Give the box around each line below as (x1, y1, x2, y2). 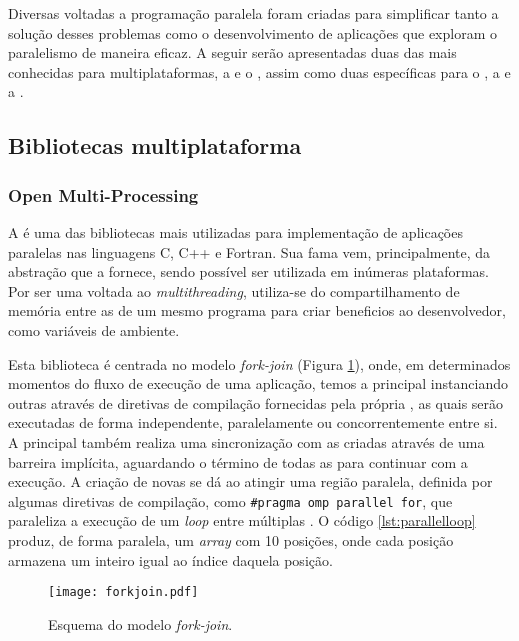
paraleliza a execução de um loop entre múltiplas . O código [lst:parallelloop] (8, 510, 476, 531)
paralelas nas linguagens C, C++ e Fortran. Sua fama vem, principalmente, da (8, 241, 491, 262)
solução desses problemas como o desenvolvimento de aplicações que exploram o (8, 22, 497, 43)
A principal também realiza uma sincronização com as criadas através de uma (8, 431, 485, 452)
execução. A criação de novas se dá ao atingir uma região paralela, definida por (8, 471, 493, 492)
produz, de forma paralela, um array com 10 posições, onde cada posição (8, 529, 454, 550)
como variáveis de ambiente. (8, 319, 180, 340)
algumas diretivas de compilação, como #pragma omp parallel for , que (8, 490, 453, 511)
